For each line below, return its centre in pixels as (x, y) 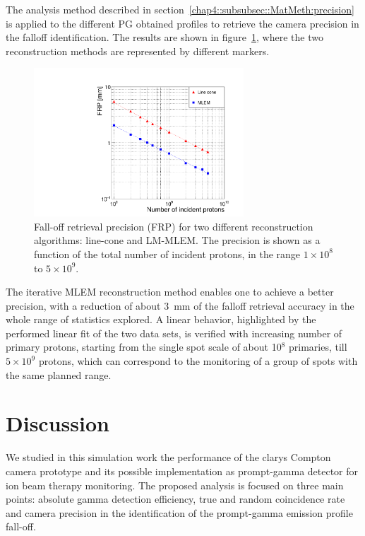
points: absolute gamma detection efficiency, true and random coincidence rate (175, 499)
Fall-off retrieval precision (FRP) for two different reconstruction (174, 226)
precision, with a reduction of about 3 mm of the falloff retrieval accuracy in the (180, 305)
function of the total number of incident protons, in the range (167, 254)
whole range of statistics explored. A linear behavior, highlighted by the (161, 319)
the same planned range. (59, 374)
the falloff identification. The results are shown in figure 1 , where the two (164, 37)
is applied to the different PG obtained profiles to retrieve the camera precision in (182, 23)
